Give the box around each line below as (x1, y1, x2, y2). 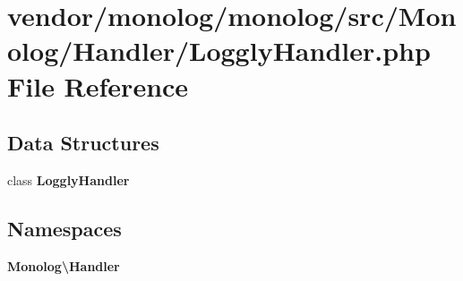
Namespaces (7, 214, 122, 242)
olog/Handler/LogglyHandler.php (7, 32, 431, 69)
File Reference (7, 67, 189, 104)
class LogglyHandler (7, 170, 130, 189)
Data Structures (7, 129, 159, 157)
